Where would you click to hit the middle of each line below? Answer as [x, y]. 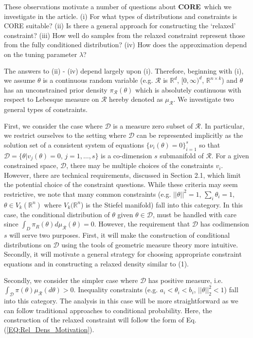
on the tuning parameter [41, 54]
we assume [20, 80]
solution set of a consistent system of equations [74, 144]
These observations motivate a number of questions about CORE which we [118, 6]
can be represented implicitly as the [190, 135]
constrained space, [31, 165]
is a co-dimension [126, 155]
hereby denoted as [136, 99]
